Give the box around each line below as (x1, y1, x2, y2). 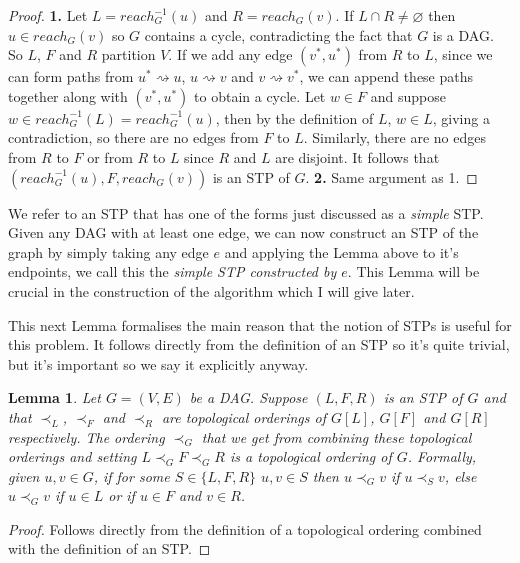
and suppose (370, 85, 446, 106)
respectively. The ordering (8, 426, 165, 447)
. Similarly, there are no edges (303, 127, 486, 148)
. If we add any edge (168, 44, 293, 65)
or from (87, 146, 133, 167)
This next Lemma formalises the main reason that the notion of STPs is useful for (8, 314, 512, 335)
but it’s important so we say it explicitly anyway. (8, 353, 309, 374)
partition (101, 44, 156, 65)
